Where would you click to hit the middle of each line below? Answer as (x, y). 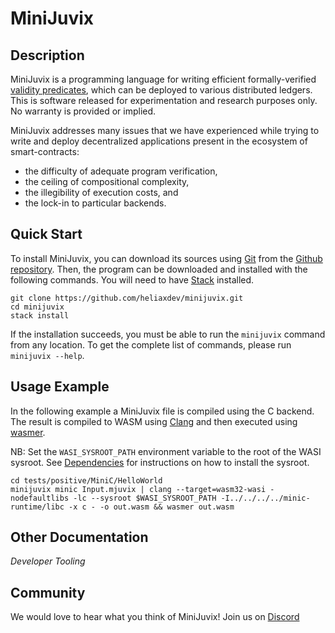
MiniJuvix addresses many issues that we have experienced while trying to (165, 130)
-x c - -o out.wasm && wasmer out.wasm (151, 507)
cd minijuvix (37, 307)
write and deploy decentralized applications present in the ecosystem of (159, 141)
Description (47, 55)
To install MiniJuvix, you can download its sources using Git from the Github (166, 258)
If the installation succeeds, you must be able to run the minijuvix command (168, 334)
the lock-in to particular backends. (95, 203)
